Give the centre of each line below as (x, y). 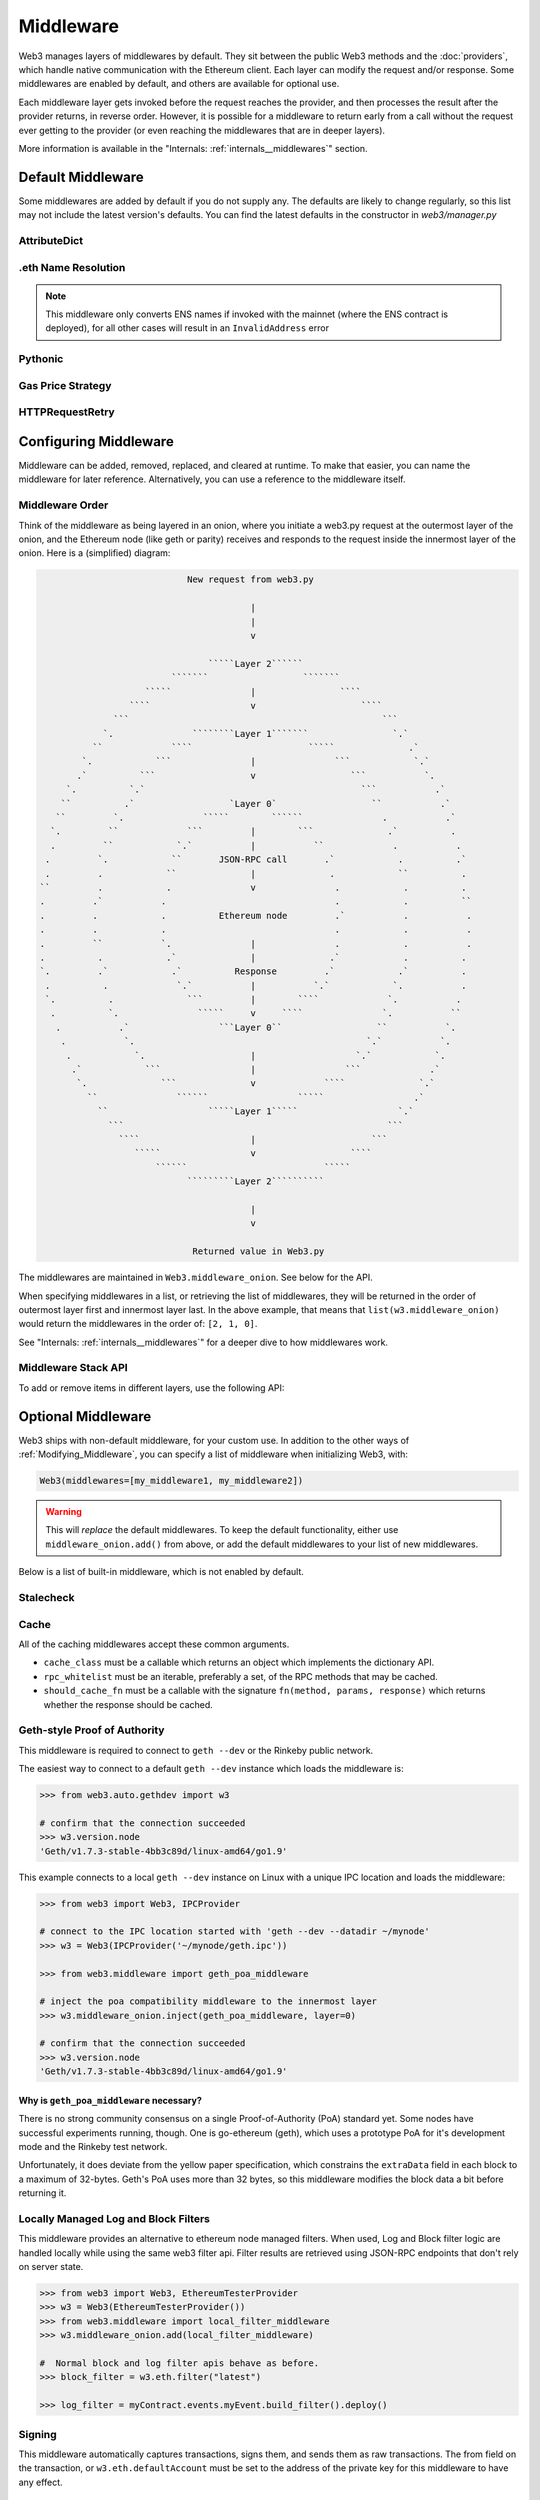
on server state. (51, 2267)
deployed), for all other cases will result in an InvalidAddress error (187, 328)
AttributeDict (51, 240)
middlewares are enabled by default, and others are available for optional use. (179, 84)
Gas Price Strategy (65, 385)
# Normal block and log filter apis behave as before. (179, 2363)
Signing (37, 2434)
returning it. (42, 2193)
